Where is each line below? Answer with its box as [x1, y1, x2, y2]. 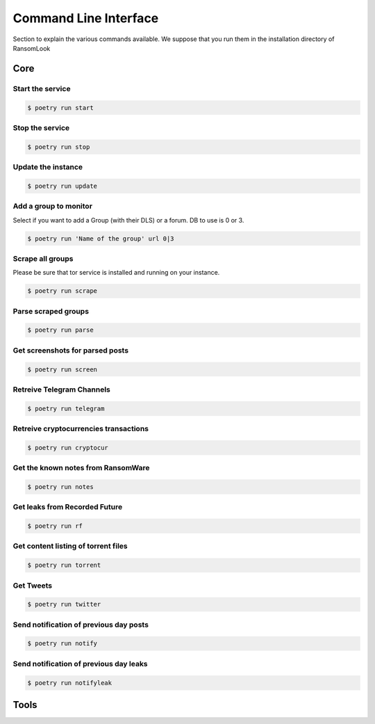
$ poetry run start [27, 104, 94, 111]
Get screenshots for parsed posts [12, 345, 128, 355]
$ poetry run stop [27, 143, 90, 151]
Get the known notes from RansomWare [12, 463, 150, 473]
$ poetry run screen [27, 365, 97, 373]
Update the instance [12, 162, 83, 172]
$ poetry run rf [27, 522, 83, 530]
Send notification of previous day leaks [12, 659, 149, 668]
